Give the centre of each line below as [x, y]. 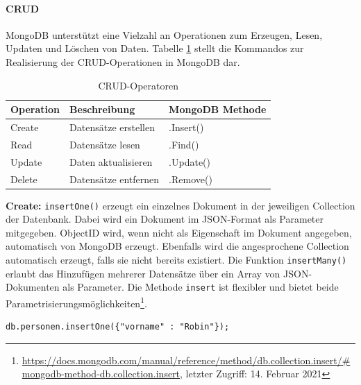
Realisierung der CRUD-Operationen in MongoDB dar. [123, 61]
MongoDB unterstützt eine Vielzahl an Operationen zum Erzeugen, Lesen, [164, 34]
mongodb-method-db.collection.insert [101, 374]
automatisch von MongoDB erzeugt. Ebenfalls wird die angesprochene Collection [177, 246]
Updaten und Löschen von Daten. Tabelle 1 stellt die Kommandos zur [155, 48]
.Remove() [191, 179]
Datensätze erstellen [112, 127]
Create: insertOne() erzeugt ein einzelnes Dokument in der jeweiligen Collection [180, 205]
